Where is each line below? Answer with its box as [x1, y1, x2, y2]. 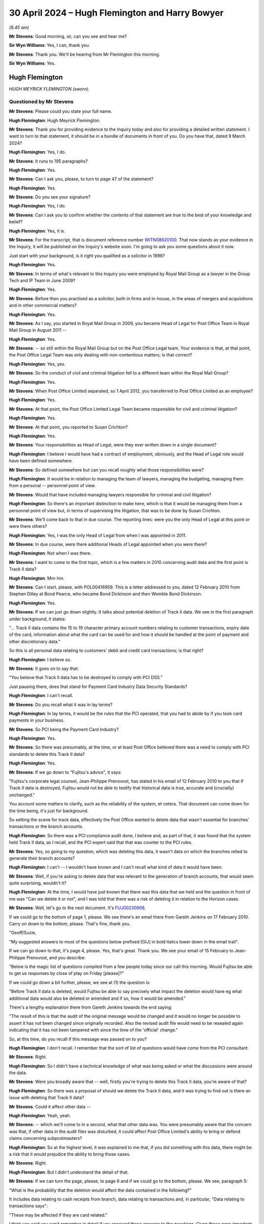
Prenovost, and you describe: [26, 955, 86, 961]
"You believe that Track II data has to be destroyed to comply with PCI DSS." [9, 675, 163, 681]
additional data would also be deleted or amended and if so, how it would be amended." [9, 995, 186, 1001]
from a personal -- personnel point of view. [9, 483, 96, 489]
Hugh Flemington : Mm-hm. [9, 575, 65, 581]
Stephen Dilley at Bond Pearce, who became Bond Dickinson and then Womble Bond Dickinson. [9, 591, 202, 597]
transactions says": [9, 1203, 48, 1209]
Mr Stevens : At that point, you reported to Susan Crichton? [9, 424, 128, 430]
